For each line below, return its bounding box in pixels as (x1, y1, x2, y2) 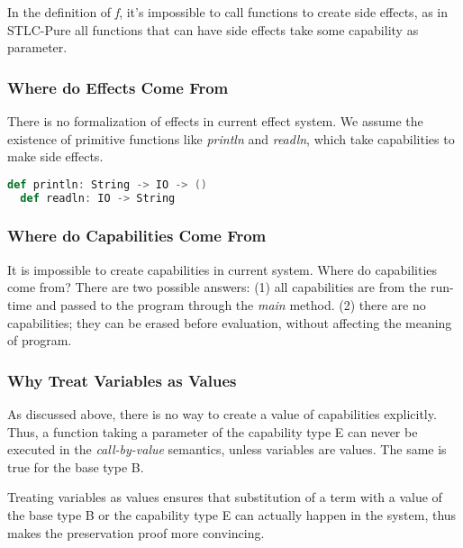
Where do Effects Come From (7, 76, 229, 98)
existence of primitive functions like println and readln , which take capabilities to (7, 129, 455, 148)
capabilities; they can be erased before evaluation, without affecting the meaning (7, 313, 452, 332)
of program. (7, 331, 72, 350)
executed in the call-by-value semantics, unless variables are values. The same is (7, 440, 447, 459)
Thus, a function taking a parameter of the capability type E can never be (7, 422, 418, 441)
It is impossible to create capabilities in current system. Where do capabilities (7, 260, 438, 279)
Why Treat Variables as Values (7, 369, 237, 391)
